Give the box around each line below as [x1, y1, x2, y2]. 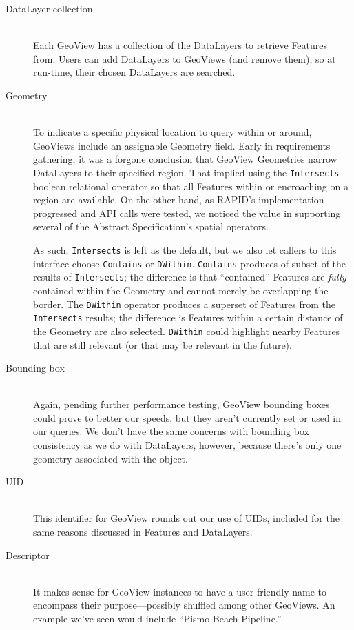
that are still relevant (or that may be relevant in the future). [33, 337, 292, 352]
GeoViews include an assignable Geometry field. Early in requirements [33, 138, 331, 152]
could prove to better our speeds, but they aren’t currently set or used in [33, 410, 342, 425]
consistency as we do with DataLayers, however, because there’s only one [33, 438, 342, 452]
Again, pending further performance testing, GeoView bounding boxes [33, 397, 330, 411]
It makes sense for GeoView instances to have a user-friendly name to [33, 584, 327, 598]
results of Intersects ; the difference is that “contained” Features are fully [33, 270, 346, 284]
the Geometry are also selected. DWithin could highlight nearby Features [33, 323, 340, 338]
